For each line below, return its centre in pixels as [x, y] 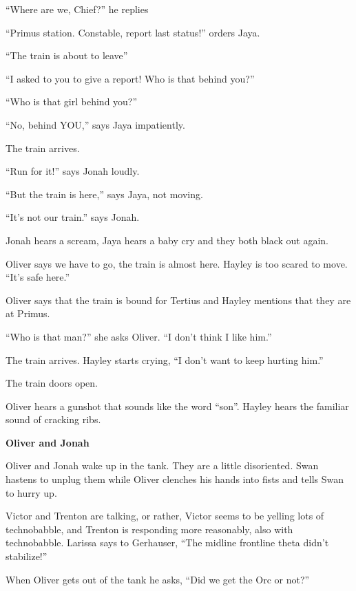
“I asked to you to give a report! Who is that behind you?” [130, 78]
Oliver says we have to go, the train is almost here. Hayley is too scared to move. [177, 263]
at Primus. [28, 313]
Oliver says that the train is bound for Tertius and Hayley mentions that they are [178, 300]
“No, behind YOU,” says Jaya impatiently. [95, 124]
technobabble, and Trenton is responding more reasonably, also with [149, 529]
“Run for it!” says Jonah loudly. [73, 171]
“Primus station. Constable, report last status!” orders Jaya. [133, 32]
